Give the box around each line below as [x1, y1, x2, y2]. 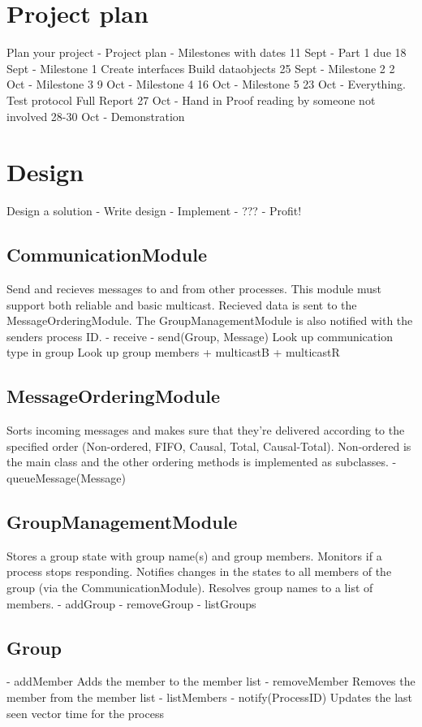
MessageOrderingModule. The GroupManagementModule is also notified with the [6, 312, 413, 329]
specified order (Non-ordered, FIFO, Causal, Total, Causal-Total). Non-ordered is [6, 437, 411, 454]
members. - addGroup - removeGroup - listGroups [6, 595, 256, 612]
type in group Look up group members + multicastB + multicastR [6, 344, 340, 361]
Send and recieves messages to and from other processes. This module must [6, 280, 381, 297]
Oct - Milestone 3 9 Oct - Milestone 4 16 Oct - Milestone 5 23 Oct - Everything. [6, 76, 406, 93]
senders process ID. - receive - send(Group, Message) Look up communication [6, 327, 393, 344]
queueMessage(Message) [6, 469, 126, 486]
